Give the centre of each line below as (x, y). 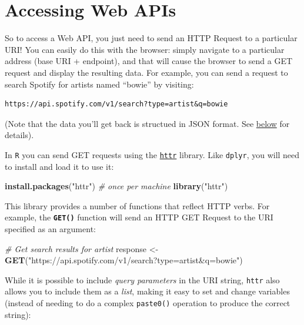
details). (19, 135)
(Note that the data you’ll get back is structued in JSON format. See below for (147, 123)
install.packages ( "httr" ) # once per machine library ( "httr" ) (116, 186)
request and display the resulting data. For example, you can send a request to (146, 72)
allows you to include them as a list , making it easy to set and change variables (147, 291)
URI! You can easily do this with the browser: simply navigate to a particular (145, 49)
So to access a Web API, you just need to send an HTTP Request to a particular (151, 38)
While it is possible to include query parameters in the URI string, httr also (142, 279)
